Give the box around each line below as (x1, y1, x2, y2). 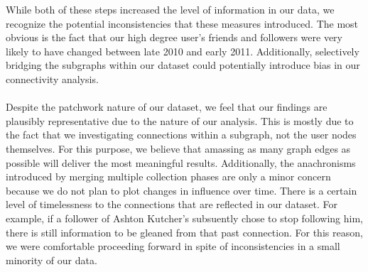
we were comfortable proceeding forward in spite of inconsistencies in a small (6, 239, 340, 254)
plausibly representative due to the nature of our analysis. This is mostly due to (6, 113, 354, 128)
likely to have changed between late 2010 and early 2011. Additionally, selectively (6, 43, 359, 58)
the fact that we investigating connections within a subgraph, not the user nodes (6, 127, 357, 142)
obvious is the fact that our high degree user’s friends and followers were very (6, 30, 342, 45)
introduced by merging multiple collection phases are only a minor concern (6, 169, 331, 184)
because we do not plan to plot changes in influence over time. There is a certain (6, 183, 357, 197)
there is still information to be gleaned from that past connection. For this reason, (6, 224, 363, 239)
